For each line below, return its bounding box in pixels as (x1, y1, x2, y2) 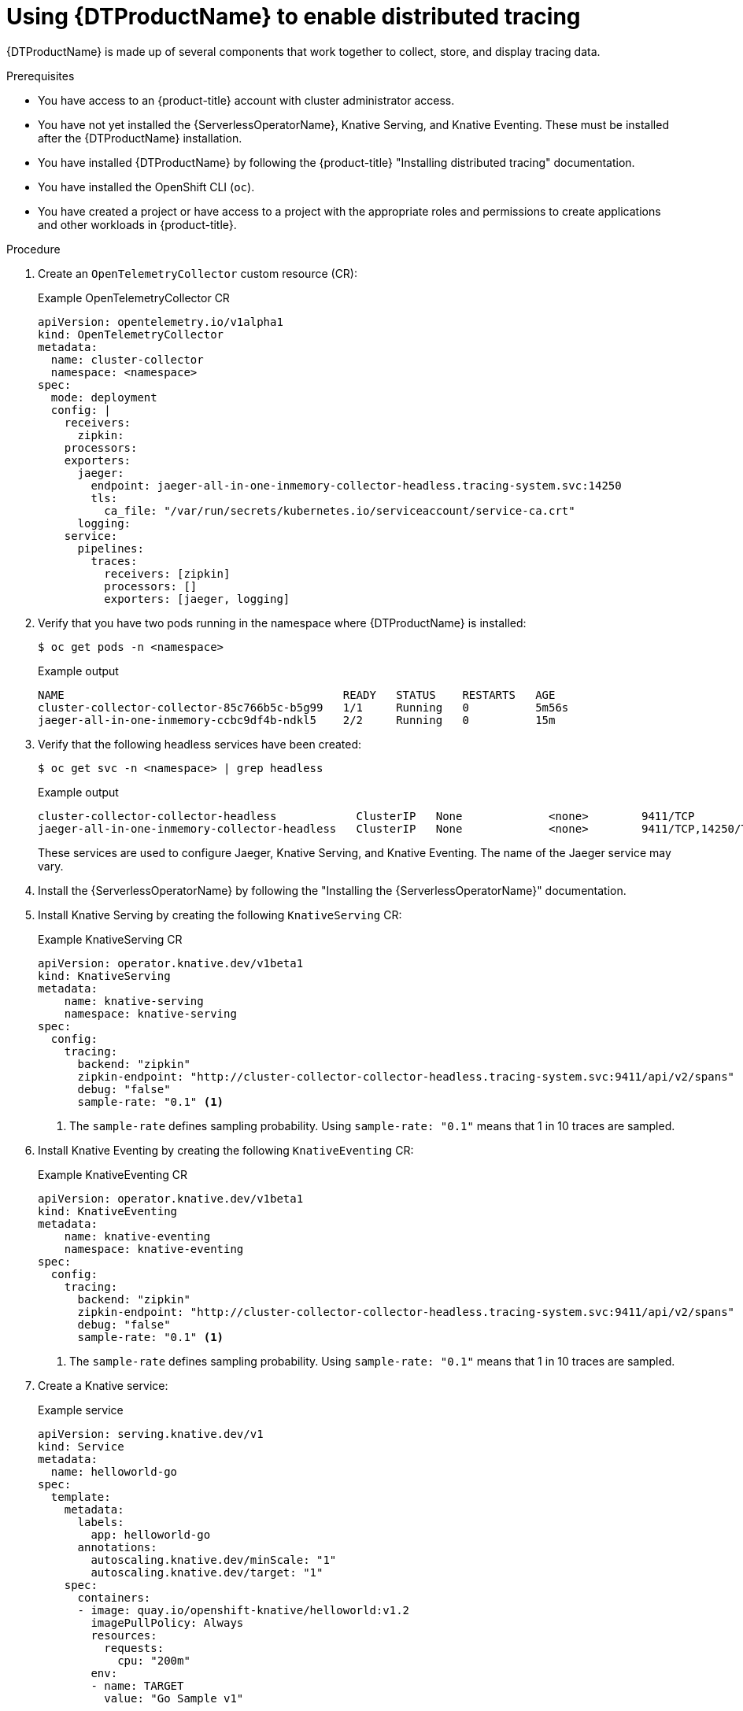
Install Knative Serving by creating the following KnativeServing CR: (38, 907, 402, 922)
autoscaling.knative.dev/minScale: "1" (91, 1553, 337, 1566)
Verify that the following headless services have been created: (38, 737, 362, 751)
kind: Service (38, 1439, 124, 1453)
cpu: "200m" (117, 1654, 190, 1667)
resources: (91, 1628, 157, 1642)
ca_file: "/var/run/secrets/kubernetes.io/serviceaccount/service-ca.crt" (104, 504, 575, 517)
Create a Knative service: (38, 1378, 168, 1392)
